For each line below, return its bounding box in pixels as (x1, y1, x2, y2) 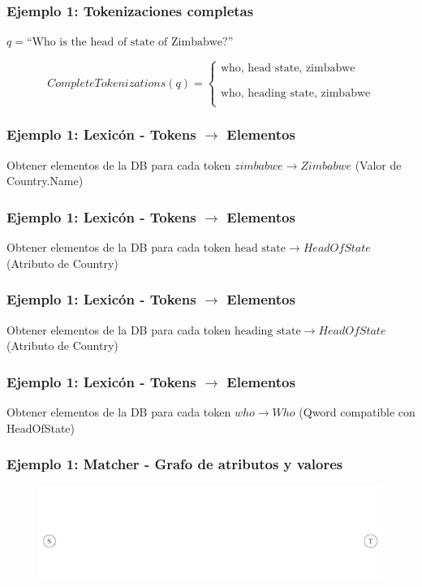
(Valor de (355, 156, 402, 173)
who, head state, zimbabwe (220, 63, 355, 75)
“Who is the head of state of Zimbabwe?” (26, 37, 234, 49)
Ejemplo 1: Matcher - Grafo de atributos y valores (6, 454, 343, 474)
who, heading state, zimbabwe (220, 88, 371, 100)
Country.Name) (6, 172, 84, 189)
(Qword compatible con (299, 403, 416, 420)
